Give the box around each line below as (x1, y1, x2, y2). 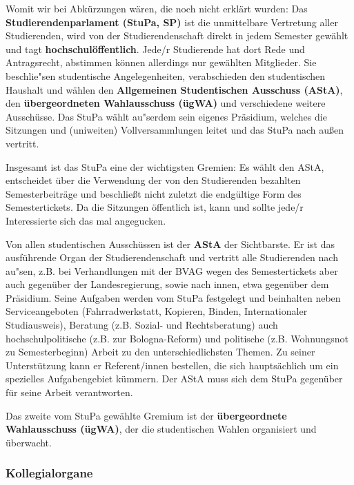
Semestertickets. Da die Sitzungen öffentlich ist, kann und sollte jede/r (6, 200, 304, 214)
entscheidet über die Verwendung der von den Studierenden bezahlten (6, 173, 301, 187)
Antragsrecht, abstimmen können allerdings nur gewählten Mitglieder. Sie (6, 55, 317, 70)
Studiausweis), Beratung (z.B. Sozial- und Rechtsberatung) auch (6, 318, 278, 332)
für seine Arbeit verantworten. (6, 385, 133, 400)
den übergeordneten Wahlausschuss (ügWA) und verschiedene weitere (6, 96, 326, 110)
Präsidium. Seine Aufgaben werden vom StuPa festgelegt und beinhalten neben (6, 290, 341, 305)
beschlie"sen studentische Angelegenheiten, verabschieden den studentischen (6, 68, 326, 83)
